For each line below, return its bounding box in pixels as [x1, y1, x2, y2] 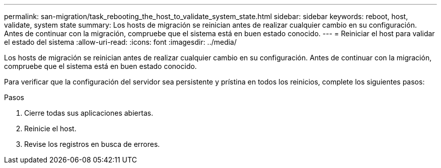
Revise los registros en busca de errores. [24, 140, 160, 148]
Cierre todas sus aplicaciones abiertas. [24, 109, 154, 117]
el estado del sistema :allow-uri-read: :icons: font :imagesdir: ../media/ [4, 38, 237, 46]
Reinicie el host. [24, 124, 77, 133]
